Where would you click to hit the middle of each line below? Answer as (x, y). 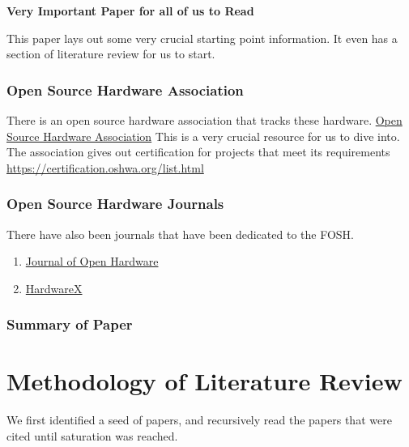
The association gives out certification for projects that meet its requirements (198, 152)
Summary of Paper (70, 324)
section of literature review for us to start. (111, 54)
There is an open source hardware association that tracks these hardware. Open (204, 120)
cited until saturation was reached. (92, 435)
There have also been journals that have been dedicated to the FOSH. (180, 234)
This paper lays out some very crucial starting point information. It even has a (202, 38)
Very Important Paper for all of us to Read (130, 11)
